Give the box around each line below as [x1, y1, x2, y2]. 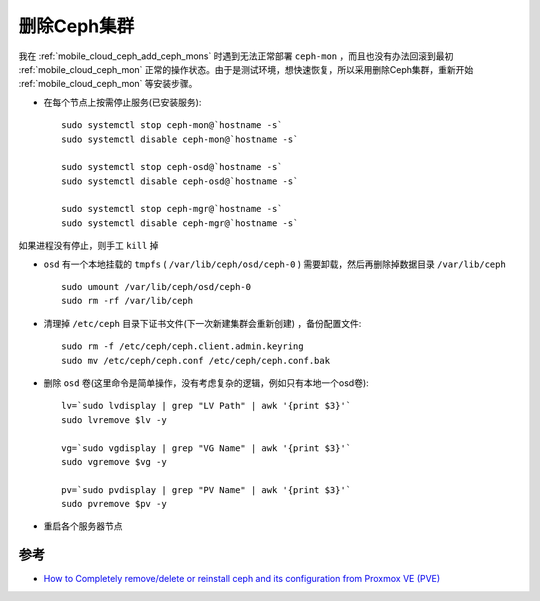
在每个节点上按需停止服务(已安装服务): [43, 96, 202, 108]
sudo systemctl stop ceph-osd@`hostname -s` [61, 161, 284, 173]
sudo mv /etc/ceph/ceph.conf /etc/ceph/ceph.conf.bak [61, 355, 330, 366]
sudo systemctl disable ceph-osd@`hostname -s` [61, 175, 299, 187]
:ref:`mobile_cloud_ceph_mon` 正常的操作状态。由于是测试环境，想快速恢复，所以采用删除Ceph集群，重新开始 [18, 63, 474, 75]
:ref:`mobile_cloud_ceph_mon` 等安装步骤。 [18, 78, 198, 90]
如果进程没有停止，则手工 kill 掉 [18, 240, 159, 252]
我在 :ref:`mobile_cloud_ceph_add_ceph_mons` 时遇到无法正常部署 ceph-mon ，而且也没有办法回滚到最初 [18, 50, 454, 62]
